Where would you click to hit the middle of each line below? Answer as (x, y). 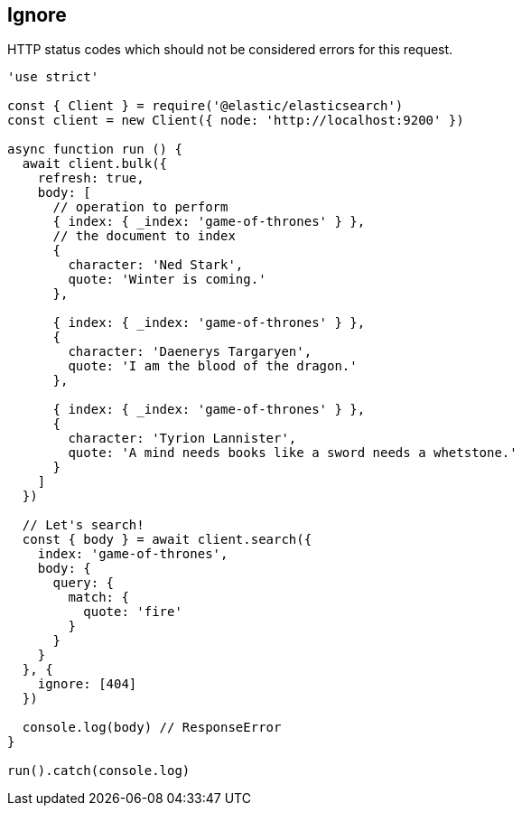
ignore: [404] (87, 684)
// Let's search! (83, 525)
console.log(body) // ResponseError (152, 728)
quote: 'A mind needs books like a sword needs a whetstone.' (293, 453)
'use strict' (53, 77)
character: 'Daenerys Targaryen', (190, 352)
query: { (84, 583)
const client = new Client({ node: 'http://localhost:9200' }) (236, 121)
